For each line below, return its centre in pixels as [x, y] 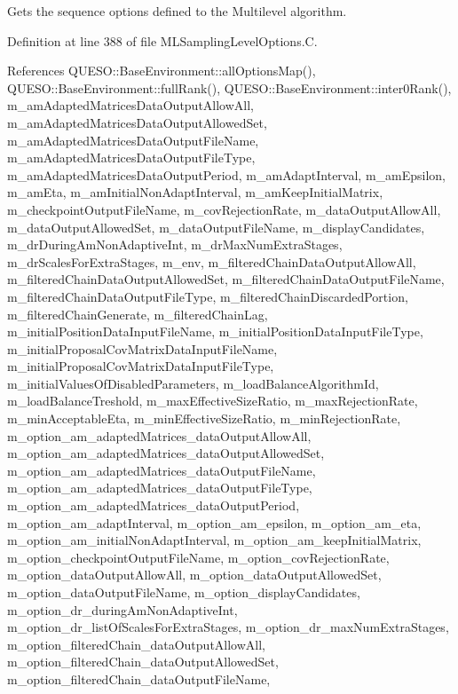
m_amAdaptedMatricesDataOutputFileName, [133, 140]
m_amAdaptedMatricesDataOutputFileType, [131, 158]
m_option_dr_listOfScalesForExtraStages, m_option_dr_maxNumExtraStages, [228, 627]
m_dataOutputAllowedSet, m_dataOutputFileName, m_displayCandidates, [216, 227]
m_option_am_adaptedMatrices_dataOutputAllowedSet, [166, 453]
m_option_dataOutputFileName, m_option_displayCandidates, [184, 592]
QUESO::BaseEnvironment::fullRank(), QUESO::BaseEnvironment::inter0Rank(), [229, 87]
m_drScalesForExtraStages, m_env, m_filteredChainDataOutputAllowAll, [212, 261]
